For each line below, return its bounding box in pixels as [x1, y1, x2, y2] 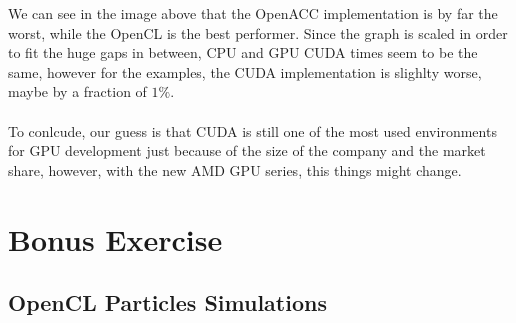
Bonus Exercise [8, 218, 223, 259]
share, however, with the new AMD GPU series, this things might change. [8, 159, 462, 180]
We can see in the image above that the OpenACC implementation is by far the [8, 3, 498, 23]
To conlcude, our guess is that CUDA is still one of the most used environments [8, 120, 497, 141]
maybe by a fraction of [8, 81, 147, 102]
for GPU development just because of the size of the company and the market [8, 140, 486, 161]
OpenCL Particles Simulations [8, 287, 327, 318]
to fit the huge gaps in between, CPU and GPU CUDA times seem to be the [8, 42, 478, 63]
